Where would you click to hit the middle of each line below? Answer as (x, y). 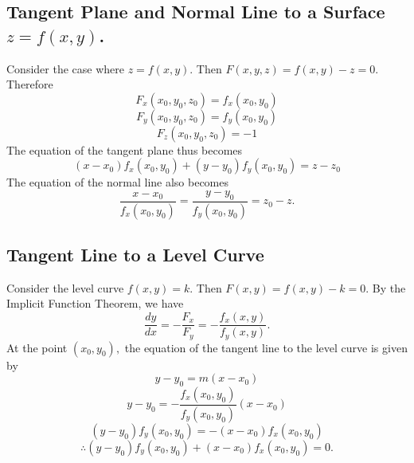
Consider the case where (65, 68)
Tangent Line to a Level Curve (135, 255)
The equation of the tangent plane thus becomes (125, 149)
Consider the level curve (65, 287)
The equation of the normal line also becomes (118, 182)
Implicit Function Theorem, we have (95, 303)
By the (389, 287)
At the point (37, 347)
